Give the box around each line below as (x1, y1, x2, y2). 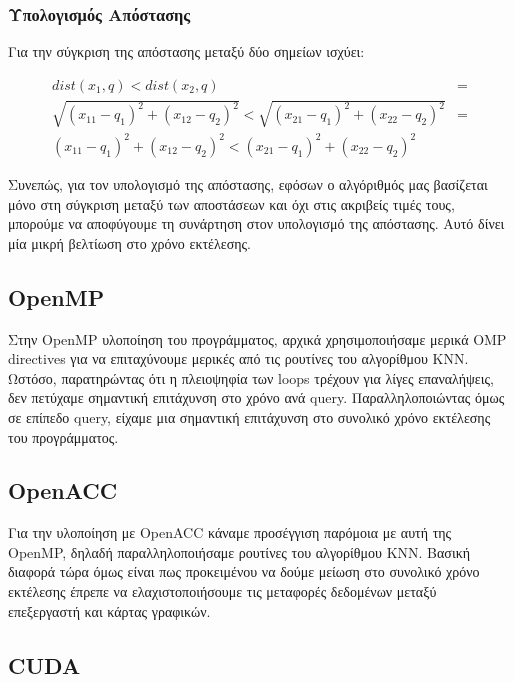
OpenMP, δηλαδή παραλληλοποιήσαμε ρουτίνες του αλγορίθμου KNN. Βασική (8, 541, 471, 562)
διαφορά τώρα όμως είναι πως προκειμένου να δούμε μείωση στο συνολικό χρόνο (8, 561, 480, 582)
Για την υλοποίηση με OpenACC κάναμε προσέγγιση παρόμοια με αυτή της (8, 522, 452, 543)
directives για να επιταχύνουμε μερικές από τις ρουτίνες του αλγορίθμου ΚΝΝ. (8, 348, 469, 369)
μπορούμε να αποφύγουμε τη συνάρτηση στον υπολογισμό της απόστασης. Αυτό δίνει (8, 213, 505, 234)
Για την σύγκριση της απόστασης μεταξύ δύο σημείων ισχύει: (8, 41, 365, 62)
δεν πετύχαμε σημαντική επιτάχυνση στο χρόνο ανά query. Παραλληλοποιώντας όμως (8, 387, 505, 408)
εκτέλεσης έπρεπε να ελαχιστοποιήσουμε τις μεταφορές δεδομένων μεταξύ (8, 581, 437, 602)
